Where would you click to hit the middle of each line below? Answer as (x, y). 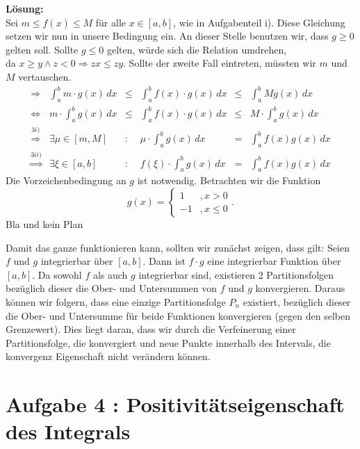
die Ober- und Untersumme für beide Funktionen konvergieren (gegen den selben (178, 315)
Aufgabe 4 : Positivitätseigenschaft (175, 404)
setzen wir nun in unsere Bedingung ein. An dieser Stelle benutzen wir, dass (167, 36)
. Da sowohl (57, 274)
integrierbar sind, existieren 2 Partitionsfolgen (236, 274)
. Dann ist (164, 261)
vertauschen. (45, 76)
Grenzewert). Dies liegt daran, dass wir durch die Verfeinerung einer (151, 329)
